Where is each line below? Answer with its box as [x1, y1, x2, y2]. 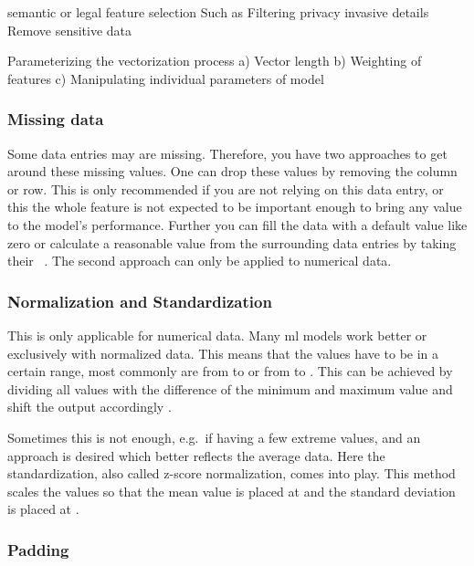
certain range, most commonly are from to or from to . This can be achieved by [7, 362, 453, 381]
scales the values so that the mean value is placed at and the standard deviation [7, 481, 456, 500]
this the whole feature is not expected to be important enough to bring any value [7, 197, 462, 216]
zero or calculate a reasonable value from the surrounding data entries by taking [7, 233, 457, 252]
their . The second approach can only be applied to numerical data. [7, 251, 392, 270]
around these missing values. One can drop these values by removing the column [7, 162, 458, 181]
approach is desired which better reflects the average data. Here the [7, 445, 385, 465]
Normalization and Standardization [7, 289, 272, 312]
